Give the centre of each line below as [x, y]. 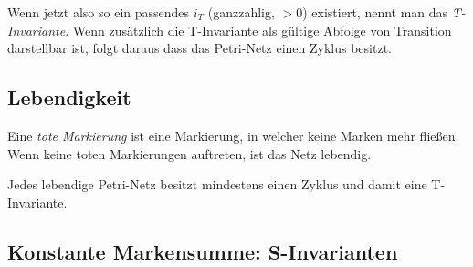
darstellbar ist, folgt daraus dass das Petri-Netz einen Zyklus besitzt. [200, 48]
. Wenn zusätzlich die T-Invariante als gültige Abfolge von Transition [258, 30]
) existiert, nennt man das [375, 12]
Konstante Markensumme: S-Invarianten [203, 251]
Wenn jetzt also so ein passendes [99, 12]
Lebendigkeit [69, 97]
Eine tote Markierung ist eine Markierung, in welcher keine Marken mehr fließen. [233, 135]
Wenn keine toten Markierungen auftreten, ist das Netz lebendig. [189, 153]
